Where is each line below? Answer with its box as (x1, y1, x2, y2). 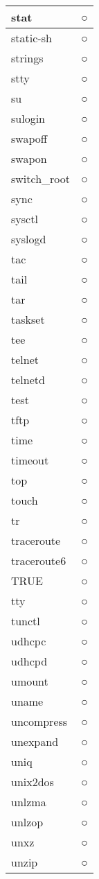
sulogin (11, 110, 45, 126)
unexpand (11, 733, 59, 749)
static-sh (11, 30, 52, 46)
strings (11, 50, 44, 66)
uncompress (11, 713, 68, 729)
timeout (11, 452, 49, 468)
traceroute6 (11, 552, 66, 568)
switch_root (11, 171, 71, 186)
